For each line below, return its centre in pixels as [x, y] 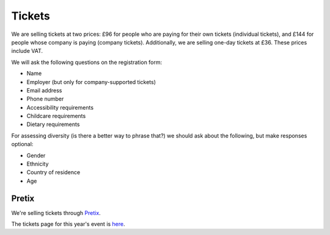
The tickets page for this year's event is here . [68, 224]
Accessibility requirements [60, 107]
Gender [36, 155]
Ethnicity [38, 164]
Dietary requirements [53, 124]
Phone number [45, 99]
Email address [44, 90]
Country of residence [53, 172]
